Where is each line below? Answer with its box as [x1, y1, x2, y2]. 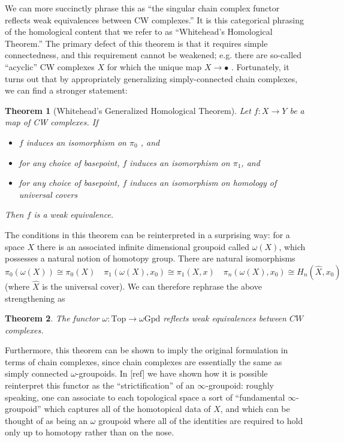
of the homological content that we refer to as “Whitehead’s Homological [5, 25, 273, 38]
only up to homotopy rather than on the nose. [5, 426, 174, 438]
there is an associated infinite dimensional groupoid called [37, 240, 249, 252]
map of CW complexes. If [5, 116, 98, 128]
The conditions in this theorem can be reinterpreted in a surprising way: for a [5, 228, 290, 240]
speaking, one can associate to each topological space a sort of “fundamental [5, 390, 285, 403]
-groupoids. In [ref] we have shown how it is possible [76, 367, 268, 380]
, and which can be [220, 402, 290, 415]
